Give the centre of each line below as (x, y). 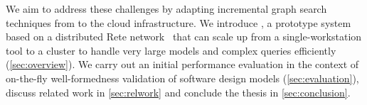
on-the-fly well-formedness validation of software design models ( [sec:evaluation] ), (182, 78)
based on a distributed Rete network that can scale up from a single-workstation (184, 37)
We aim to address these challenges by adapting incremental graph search (166, 9)
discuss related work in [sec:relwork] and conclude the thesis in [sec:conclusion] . (178, 92)
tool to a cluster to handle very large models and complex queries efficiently (171, 50)
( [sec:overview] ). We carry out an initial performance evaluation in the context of (182, 64)
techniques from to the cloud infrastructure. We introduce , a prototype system (179, 22)
